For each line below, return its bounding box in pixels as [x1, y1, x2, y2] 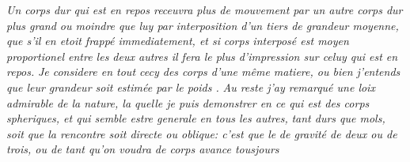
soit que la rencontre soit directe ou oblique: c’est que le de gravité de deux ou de [6, 125, 397, 141]
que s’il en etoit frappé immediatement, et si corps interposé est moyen [6, 32, 349, 49]
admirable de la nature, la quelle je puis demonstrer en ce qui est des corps [6, 94, 370, 111]
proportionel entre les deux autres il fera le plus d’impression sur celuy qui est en [6, 47, 398, 64]
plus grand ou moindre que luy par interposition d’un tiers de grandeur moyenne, [6, 17, 399, 33]
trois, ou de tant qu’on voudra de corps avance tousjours [6, 141, 279, 157]
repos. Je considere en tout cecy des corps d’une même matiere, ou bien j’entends [6, 63, 401, 80]
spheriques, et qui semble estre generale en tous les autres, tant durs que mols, [6, 110, 385, 126]
